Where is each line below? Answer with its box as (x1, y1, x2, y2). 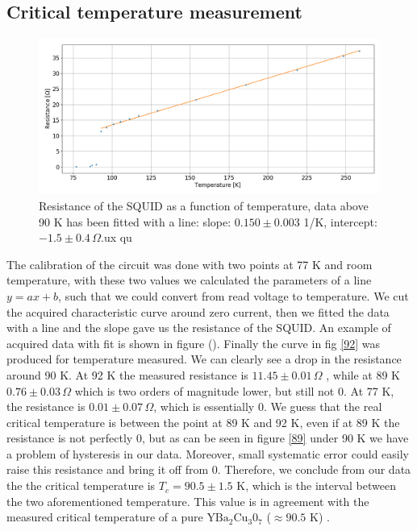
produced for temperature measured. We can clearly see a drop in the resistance (6, 351, 402, 367)
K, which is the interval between (236, 477, 396, 494)
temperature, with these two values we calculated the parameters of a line (6, 272, 372, 288)
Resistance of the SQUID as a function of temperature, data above (39, 197, 369, 214)
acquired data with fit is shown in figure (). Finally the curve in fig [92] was (6, 334, 380, 351)
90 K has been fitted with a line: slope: (39, 213, 231, 230)
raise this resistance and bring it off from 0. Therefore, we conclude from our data (6, 461, 411, 478)
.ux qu (100, 229, 132, 246)
